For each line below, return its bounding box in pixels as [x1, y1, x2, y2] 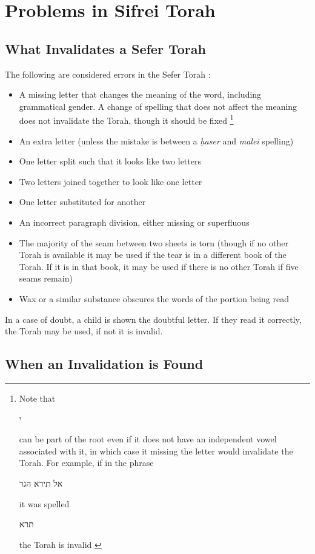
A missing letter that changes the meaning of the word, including [19, 88, 262, 101]
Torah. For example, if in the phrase [19, 456, 154, 469]
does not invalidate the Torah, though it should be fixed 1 [19, 112, 234, 127]
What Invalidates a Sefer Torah [5, 39, 206, 58]
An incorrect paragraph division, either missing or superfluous [19, 215, 250, 228]
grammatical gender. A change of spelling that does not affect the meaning [19, 100, 297, 112]
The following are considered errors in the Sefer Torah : [5, 67, 211, 80]
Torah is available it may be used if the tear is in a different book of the [19, 248, 287, 261]
